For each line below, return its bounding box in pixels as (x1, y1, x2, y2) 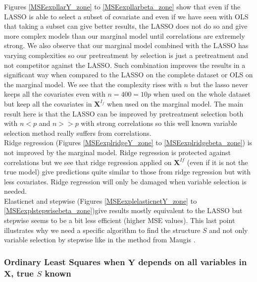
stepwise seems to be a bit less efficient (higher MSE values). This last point (4, 215, 235, 226)
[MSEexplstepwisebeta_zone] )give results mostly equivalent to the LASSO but (4, 205, 243, 216)
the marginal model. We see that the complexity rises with (4, 79, 182, 89)
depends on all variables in (138, 255, 247, 268)
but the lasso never (190, 79, 248, 89)
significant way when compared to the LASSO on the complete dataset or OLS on (4, 69, 253, 80)
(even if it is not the (187, 157, 248, 167)
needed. (4, 186, 27, 196)
